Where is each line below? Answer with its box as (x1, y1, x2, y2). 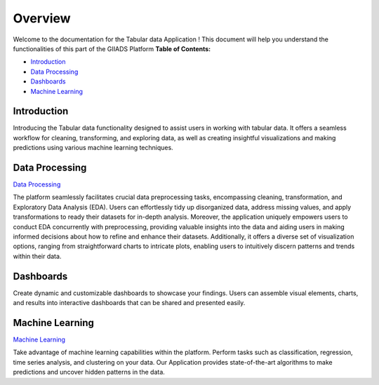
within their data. (13, 252, 62, 260)
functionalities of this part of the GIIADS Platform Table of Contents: (13, 44, 211, 53)
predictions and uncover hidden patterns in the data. (13, 368, 165, 377)
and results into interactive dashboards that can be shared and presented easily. (13, 299, 246, 307)
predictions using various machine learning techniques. (13, 144, 173, 152)
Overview (13, 11, 71, 26)
